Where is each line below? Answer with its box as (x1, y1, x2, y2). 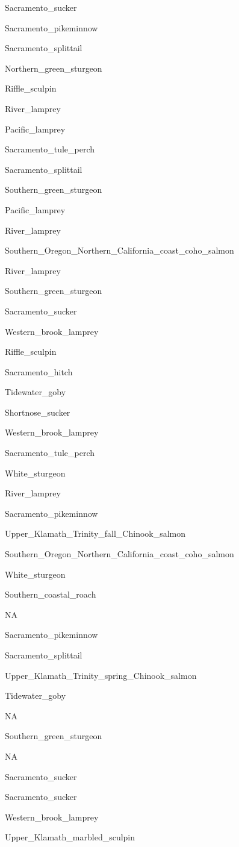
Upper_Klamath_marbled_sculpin (5, 831, 135, 843)
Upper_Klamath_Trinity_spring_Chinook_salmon (5, 669, 197, 681)
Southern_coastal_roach (5, 588, 96, 601)
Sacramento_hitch (5, 365, 73, 378)
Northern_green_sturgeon (5, 61, 102, 74)
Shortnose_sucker (5, 405, 70, 418)
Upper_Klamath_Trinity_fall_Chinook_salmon (5, 527, 186, 540)
